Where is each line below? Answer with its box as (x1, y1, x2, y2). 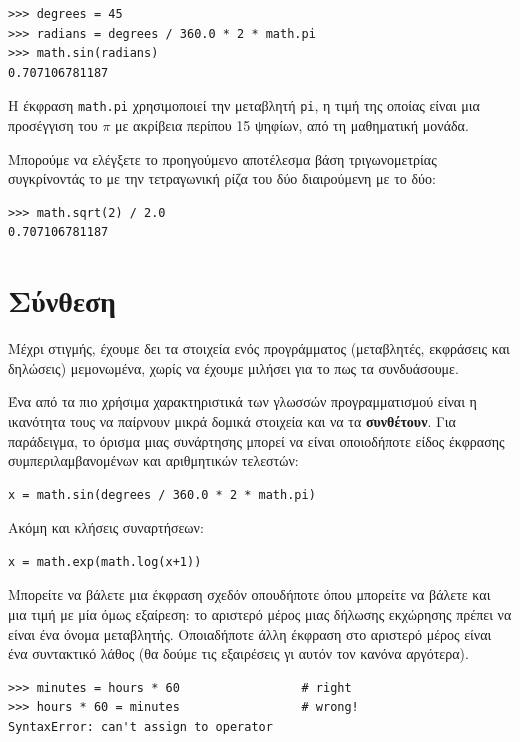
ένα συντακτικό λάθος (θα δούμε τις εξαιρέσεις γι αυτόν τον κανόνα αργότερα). (8, 643, 469, 664)
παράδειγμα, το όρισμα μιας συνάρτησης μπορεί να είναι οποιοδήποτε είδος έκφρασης (8, 430, 505, 451)
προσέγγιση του (8, 115, 98, 136)
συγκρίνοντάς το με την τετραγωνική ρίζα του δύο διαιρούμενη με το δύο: (8, 168, 436, 189)
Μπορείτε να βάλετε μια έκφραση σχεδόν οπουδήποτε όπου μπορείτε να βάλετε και (8, 584, 491, 605)
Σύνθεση (8, 280, 117, 321)
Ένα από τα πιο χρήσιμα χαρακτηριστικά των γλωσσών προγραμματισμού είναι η (8, 391, 477, 412)
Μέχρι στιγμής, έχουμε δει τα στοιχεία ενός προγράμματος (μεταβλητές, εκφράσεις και (8, 338, 510, 359)
